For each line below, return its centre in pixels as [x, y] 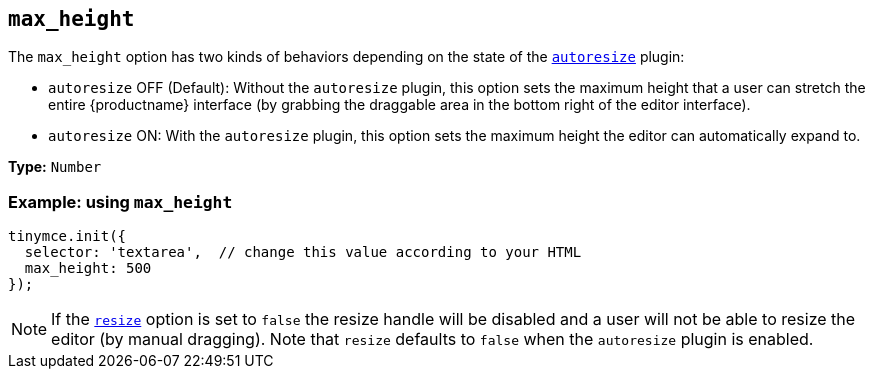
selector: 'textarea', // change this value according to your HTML [303, 252]
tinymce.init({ [67, 236]
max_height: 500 [88, 268]
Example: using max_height [120, 201]
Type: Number [55, 167]
